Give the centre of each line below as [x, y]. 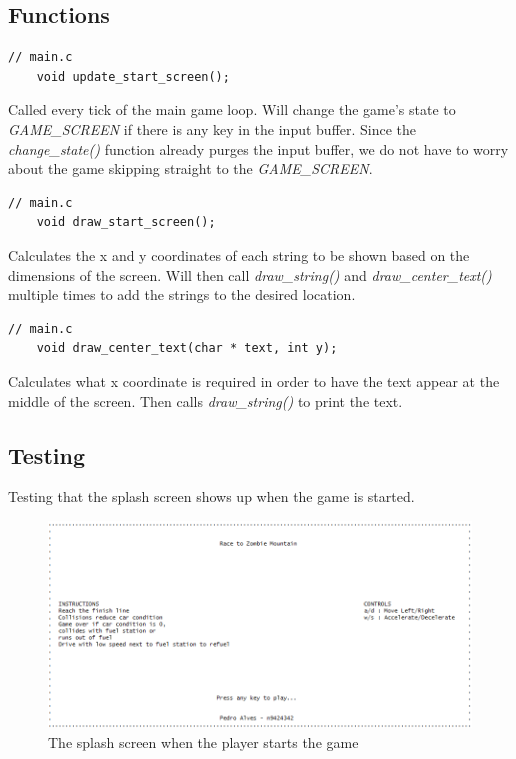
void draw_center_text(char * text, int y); [187, 348]
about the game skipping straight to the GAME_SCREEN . [190, 168]
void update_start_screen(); [133, 76]
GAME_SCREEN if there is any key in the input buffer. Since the [212, 128]
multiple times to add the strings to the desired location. [182, 294]
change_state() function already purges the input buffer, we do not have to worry [258, 148]
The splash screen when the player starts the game [203, 741]
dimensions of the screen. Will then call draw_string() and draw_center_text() [250, 274]
